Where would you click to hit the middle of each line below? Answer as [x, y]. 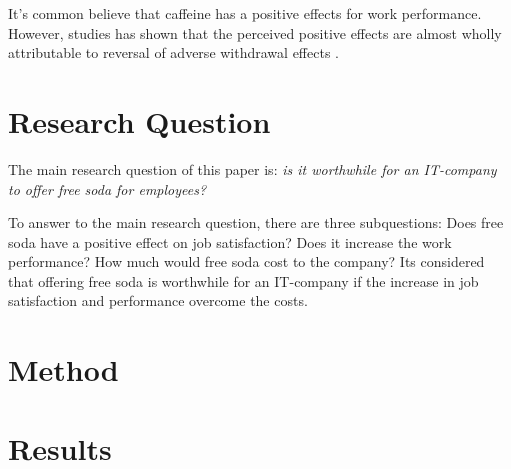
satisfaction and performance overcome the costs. [158, 300]
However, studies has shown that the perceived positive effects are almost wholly [255, 32]
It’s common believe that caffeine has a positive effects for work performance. [245, 13]
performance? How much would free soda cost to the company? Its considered [246, 261]
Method [63, 369]
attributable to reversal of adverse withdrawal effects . [173, 52]
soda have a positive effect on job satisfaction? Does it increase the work [230, 241]
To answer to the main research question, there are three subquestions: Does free [256, 222]
